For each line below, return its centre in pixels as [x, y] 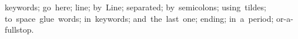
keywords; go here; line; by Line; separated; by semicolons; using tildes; [135, 7]
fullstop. [19, 30]
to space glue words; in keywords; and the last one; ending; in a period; [139, 18]
